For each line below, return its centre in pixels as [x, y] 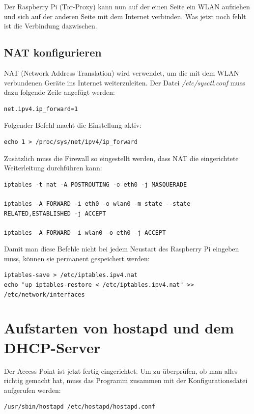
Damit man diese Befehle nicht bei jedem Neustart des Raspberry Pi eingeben [122, 249]
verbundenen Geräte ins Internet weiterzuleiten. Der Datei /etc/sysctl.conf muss [125, 82]
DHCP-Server [52, 347]
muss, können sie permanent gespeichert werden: [77, 258]
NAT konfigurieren [53, 52]
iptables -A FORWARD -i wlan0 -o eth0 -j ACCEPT [85, 233]
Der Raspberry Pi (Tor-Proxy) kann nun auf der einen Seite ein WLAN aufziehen [127, 6]
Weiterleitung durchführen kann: [53, 168]
